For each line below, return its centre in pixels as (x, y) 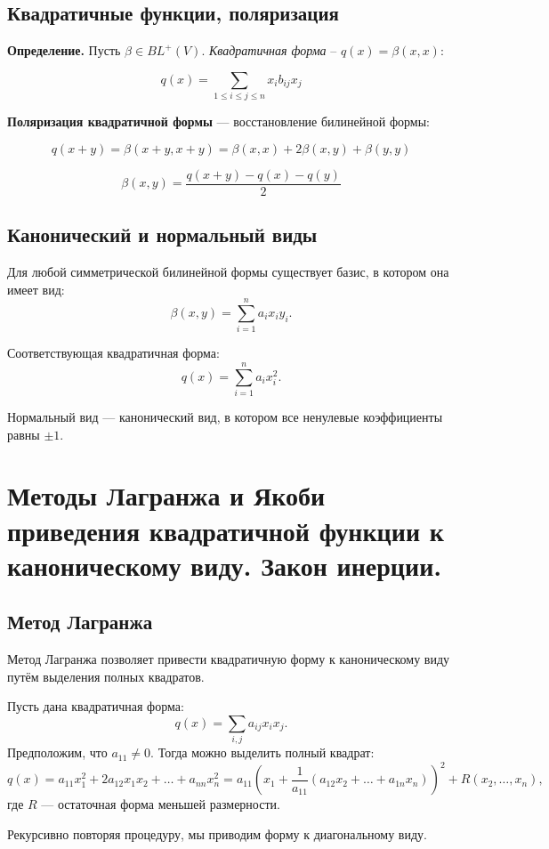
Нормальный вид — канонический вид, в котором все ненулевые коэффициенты (225, 417)
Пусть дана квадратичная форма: (96, 706)
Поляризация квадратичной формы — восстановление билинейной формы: (218, 121)
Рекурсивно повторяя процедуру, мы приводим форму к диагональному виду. (217, 833)
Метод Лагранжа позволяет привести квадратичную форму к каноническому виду (229, 659)
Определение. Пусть (64, 50)
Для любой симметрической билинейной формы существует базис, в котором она (228, 271)
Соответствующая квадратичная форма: (113, 353)
